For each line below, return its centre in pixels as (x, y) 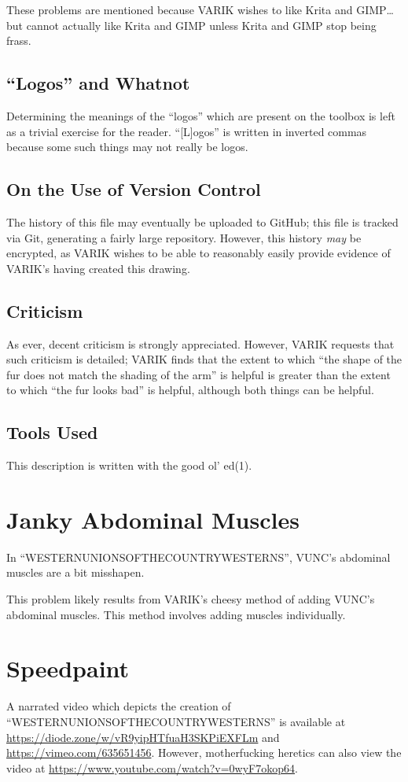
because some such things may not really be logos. (127, 147)
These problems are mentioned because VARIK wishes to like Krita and (180, 9)
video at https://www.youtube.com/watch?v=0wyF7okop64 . (152, 767)
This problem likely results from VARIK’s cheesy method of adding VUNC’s (191, 599)
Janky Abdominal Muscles (153, 519)
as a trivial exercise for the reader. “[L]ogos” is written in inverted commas (187, 131)
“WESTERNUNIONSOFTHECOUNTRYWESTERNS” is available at (176, 721)
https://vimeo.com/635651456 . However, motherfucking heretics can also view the (204, 752)
